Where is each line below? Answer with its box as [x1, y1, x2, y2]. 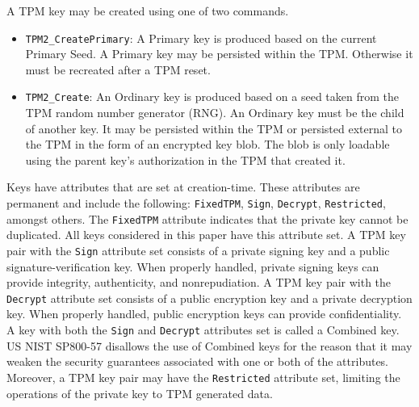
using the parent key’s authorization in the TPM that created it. [25, 151, 346, 168]
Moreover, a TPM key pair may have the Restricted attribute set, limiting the [6, 368, 400, 385]
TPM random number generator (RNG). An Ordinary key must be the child [25, 104, 404, 121]
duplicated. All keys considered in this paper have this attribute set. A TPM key [6, 226, 406, 243]
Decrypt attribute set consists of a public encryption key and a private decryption [6, 289, 413, 306]
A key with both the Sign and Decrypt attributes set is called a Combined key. [6, 321, 400, 338]
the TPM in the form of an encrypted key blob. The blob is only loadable [25, 136, 390, 153]
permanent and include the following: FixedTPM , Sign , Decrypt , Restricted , [6, 195, 386, 212]
